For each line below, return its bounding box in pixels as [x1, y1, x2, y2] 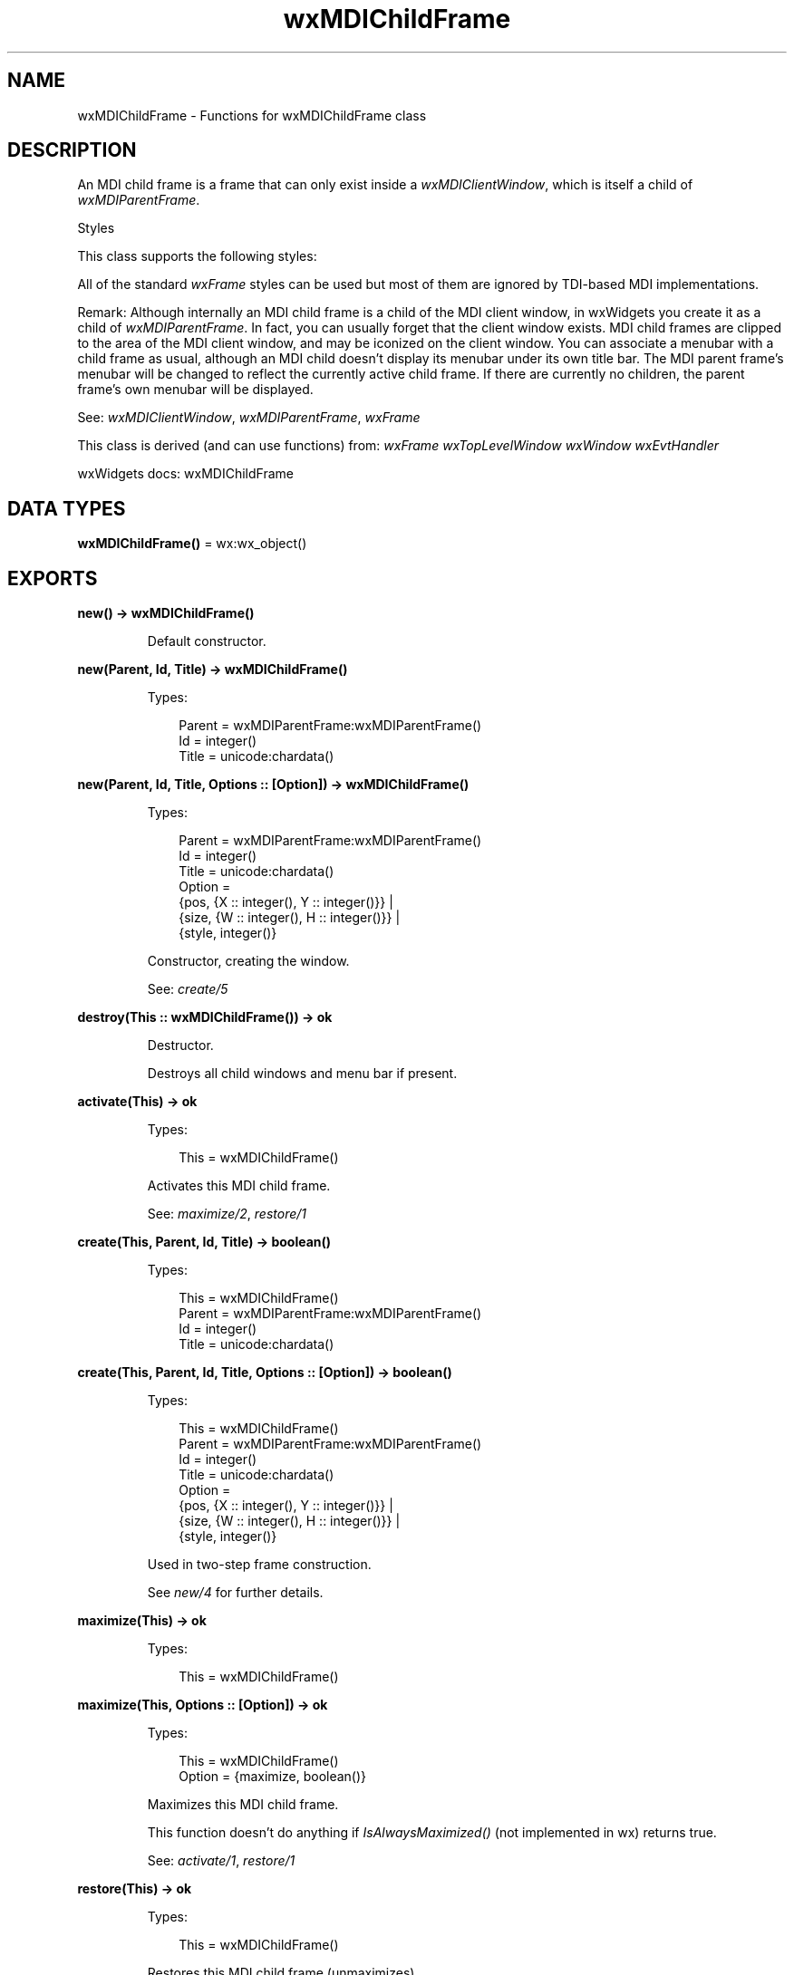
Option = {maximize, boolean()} [179, 1768, 367, 1785]
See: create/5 [147, 981, 228, 997]
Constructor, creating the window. [147, 953, 350, 969]
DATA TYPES [7, 496, 126, 520]
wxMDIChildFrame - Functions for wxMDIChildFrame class [77, 107, 427, 123]
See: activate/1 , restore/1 [147, 1853, 295, 1869]
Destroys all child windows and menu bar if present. [147, 1065, 458, 1082]
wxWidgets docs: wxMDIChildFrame [77, 466, 294, 482]
